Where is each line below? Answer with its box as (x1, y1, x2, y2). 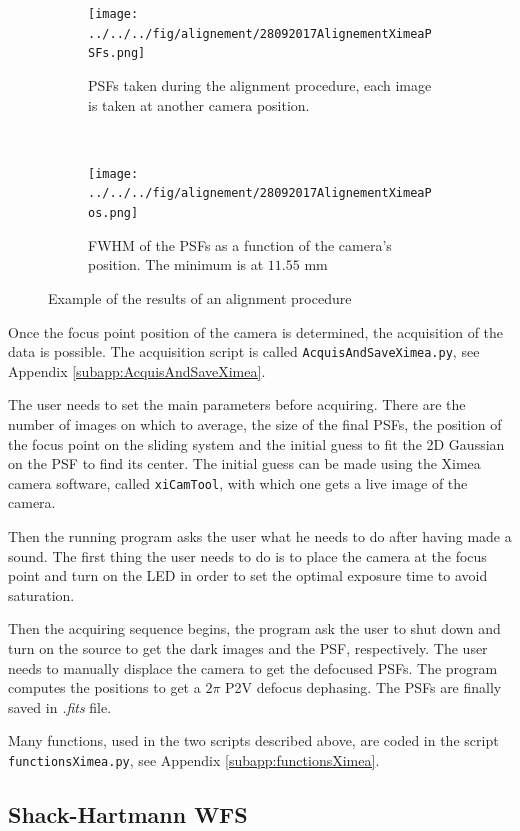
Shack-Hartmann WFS (8, 798, 248, 829)
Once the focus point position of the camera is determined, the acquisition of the (8, 321, 504, 342)
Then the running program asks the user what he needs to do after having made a (8, 525, 512, 546)
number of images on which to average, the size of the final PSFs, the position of (8, 413, 502, 434)
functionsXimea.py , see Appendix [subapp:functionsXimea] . (8, 749, 380, 770)
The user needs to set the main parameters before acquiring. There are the (8, 394, 466, 415)
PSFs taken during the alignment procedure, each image (88, 74, 432, 95)
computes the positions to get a (8, 677, 201, 698)
